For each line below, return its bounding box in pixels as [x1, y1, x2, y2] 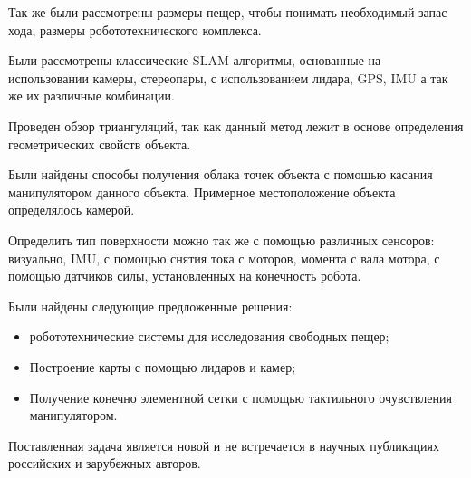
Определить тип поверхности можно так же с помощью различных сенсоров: [8, 230, 435, 249]
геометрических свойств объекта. [8, 134, 191, 153]
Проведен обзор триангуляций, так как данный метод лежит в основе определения [8, 116, 464, 135]
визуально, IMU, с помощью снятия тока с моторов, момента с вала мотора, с [8, 248, 440, 267]
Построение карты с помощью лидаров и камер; [29, 357, 296, 376]
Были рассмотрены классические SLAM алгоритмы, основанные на [8, 51, 381, 70]
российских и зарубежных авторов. [8, 454, 201, 473]
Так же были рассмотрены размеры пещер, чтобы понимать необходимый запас [8, 3, 447, 21]
